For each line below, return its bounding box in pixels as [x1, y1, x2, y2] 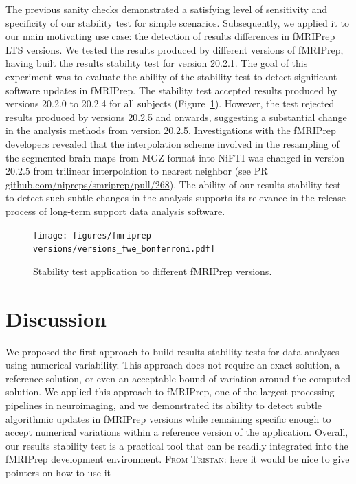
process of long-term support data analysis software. [5, 203, 225, 218]
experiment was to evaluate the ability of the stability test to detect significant [5, 69, 337, 83]
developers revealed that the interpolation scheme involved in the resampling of [5, 136, 340, 151]
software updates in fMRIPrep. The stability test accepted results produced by [5, 82, 337, 97]
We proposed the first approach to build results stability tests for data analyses [5, 344, 340, 358]
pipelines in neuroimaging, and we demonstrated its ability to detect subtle [5, 397, 322, 412]
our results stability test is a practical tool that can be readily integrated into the [5, 438, 348, 452]
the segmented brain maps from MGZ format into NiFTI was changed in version [5, 150, 345, 164]
